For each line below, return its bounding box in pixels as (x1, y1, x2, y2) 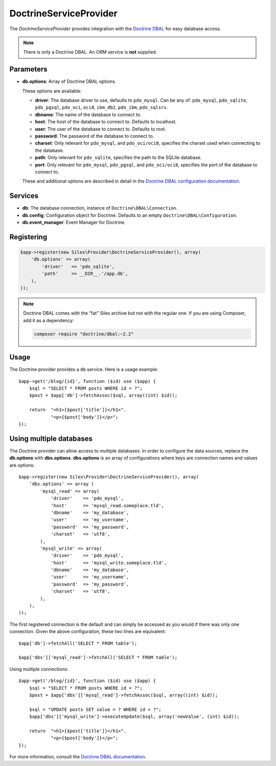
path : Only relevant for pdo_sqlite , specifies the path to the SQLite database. (35, 154, 202, 161)
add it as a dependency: (23, 317, 74, 323)
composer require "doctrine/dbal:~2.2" (34, 331, 134, 337)
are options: (9, 462, 35, 468)
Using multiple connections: (9, 666, 68, 672)
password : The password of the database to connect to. (35, 133, 154, 139)
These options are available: (22, 87, 82, 94)
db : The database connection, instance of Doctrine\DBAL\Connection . (22, 205, 178, 211)
